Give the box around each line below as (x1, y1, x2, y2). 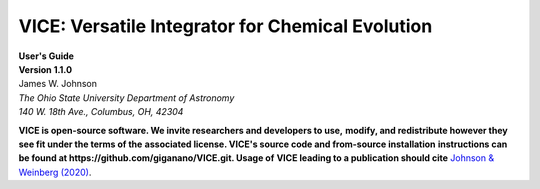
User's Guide (18, 50, 75, 62)
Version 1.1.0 (18, 63, 73, 75)
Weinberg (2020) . (18, 166, 92, 178)
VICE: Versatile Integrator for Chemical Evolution (18, 15, 433, 37)
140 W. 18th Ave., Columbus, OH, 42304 (18, 106, 184, 118)
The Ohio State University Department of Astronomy (18, 91, 235, 104)
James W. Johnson (18, 78, 98, 90)
